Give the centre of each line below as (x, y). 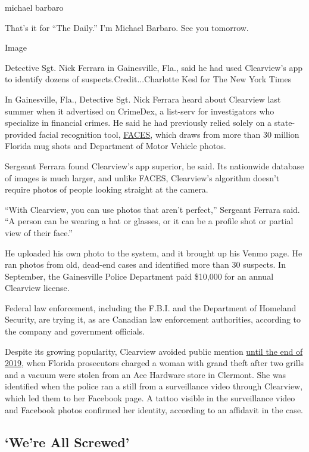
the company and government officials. (75, 331)
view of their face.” (39, 232)
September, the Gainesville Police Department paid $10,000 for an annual (139, 276)
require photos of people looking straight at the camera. (107, 189)
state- (285, 123)
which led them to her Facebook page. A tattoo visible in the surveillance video (150, 398)
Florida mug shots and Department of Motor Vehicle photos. (116, 146)
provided (21, 134)
